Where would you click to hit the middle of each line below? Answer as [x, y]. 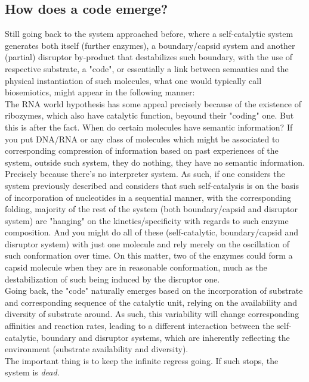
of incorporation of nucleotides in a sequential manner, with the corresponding [148, 197]
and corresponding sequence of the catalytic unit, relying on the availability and [151, 302]
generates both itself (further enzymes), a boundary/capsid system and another [150, 45]
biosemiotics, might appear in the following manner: [100, 92]
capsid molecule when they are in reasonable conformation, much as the [136, 267]
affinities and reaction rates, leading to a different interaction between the [140, 326]
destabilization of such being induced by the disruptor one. [112, 279]
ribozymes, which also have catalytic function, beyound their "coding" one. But [149, 115]
